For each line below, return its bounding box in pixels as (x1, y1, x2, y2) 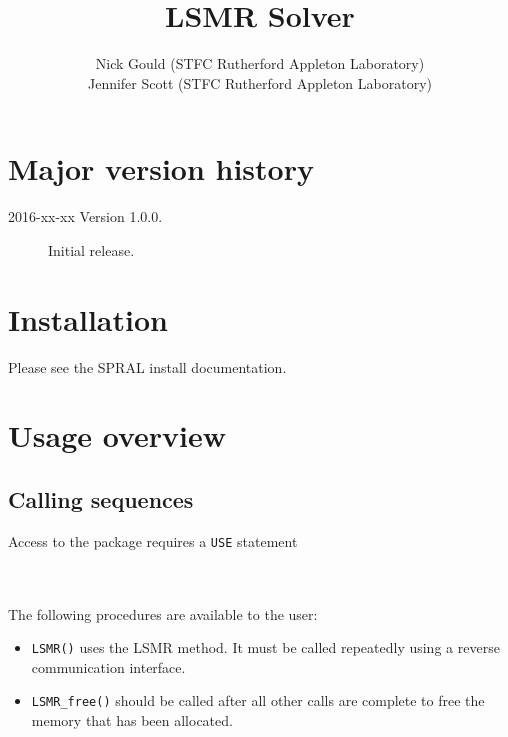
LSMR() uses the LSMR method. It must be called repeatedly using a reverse (31, 637, 500, 658)
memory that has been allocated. (31, 710, 233, 731)
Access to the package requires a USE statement (8, 530, 298, 551)
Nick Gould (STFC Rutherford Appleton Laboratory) (95, 53, 425, 74)
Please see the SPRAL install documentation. (8, 356, 287, 377)
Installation (8, 298, 168, 339)
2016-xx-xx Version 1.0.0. (8, 206, 163, 227)
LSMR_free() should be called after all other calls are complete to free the (31, 690, 485, 711)
